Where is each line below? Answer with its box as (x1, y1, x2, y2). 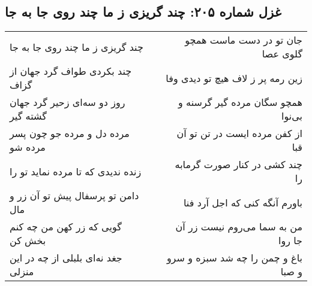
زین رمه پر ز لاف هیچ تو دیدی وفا (166, 71, 302, 85)
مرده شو (10, 140, 46, 154)
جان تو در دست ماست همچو (185, 33, 302, 47)
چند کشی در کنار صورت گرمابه (175, 157, 302, 172)
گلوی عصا (262, 47, 302, 61)
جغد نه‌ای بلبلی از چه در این (10, 251, 122, 265)
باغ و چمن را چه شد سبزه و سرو (166, 251, 302, 265)
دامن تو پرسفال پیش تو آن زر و (10, 188, 139, 203)
